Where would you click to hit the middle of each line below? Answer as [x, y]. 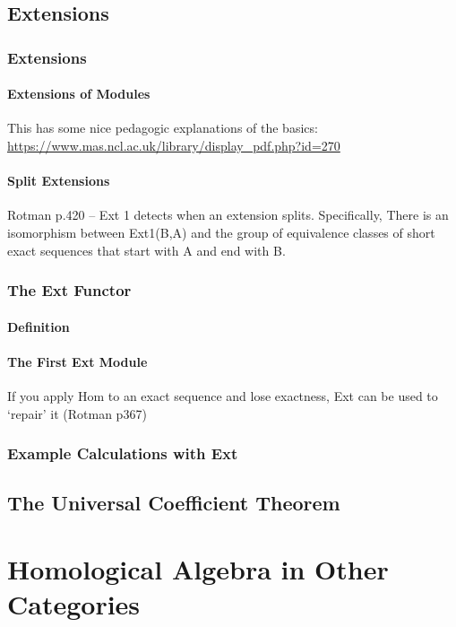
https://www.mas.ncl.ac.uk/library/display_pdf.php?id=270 [174, 146]
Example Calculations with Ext [123, 453]
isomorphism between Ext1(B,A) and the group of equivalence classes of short [221, 232]
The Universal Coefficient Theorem [174, 503]
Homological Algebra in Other [198, 569]
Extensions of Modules [79, 94]
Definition [39, 326]
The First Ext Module [77, 361]
